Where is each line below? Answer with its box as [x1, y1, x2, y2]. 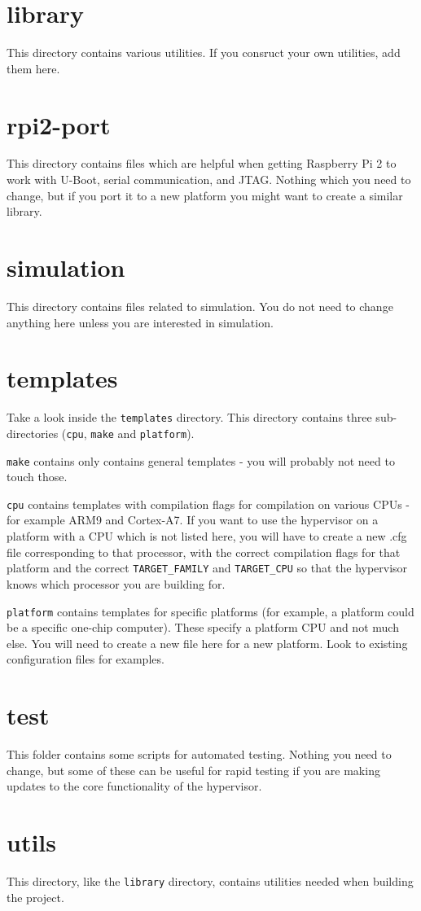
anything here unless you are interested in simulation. [7, 313, 274, 331]
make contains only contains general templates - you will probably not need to [7, 452, 395, 469]
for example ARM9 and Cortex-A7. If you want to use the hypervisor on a [7, 511, 379, 528]
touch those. [7, 468, 68, 485]
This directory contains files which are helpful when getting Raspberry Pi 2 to [7, 155, 397, 172]
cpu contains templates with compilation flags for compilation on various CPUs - [7, 495, 410, 512]
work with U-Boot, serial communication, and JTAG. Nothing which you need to [7, 171, 411, 188]
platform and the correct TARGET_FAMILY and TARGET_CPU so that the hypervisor [7, 559, 408, 576]
